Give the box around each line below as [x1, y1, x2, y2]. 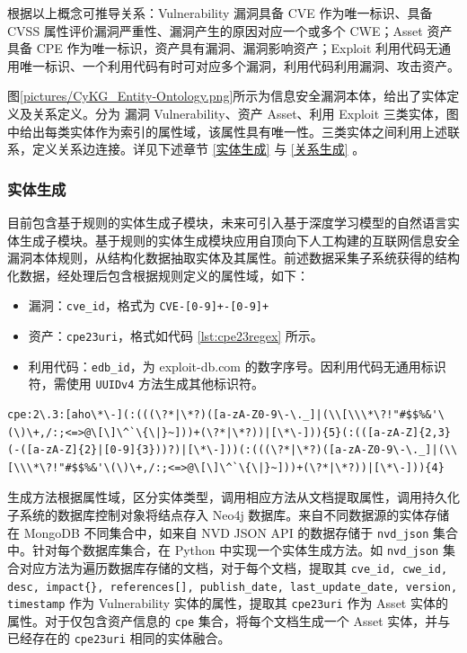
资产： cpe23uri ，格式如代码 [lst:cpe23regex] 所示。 [28, 326, 323, 344]
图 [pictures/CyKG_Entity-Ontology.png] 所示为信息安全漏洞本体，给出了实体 [7, 86, 447, 105]
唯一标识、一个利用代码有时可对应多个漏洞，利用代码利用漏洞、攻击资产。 [19, 56, 460, 75]
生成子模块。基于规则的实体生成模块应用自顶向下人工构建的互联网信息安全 [19, 230, 460, 249]
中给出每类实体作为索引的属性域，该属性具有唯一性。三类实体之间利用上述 [7, 121, 447, 140]
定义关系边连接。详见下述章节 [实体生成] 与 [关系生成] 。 [31, 139, 366, 158]
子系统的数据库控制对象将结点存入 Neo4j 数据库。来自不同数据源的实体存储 [7, 505, 450, 523]
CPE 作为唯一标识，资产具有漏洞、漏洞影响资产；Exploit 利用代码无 [36, 39, 439, 58]
